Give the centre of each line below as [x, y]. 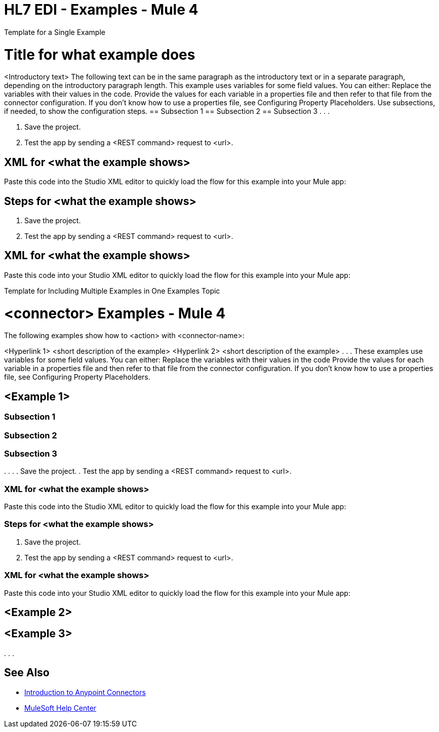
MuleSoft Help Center [61, 708]
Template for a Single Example [55, 32]
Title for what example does [100, 54]
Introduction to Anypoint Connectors [85, 692]
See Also [27, 673]
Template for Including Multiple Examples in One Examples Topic [112, 291]
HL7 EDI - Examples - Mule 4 [101, 10]
